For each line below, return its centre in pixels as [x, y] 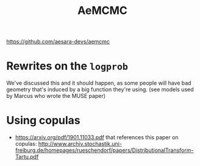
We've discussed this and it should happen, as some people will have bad [99, 83]
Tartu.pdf [27, 157]
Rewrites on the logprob [67, 66]
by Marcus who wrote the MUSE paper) [56, 96]
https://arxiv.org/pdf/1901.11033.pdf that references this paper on [97, 137]
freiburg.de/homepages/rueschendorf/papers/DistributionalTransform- [104, 150]
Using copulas [43, 121]
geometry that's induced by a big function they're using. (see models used [100, 89]
